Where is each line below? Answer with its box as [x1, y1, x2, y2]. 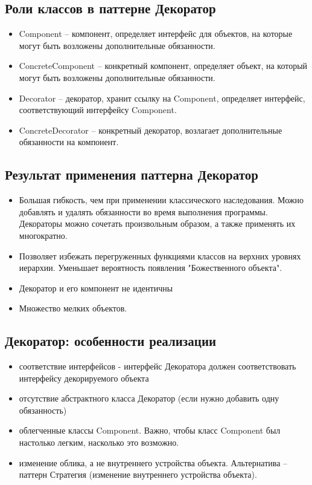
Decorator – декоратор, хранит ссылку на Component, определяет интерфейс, [19, 91, 305, 104]
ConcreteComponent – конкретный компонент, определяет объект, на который [19, 59, 308, 72]
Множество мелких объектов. [19, 302, 127, 314]
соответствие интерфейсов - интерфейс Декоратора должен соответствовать [19, 360, 296, 373]
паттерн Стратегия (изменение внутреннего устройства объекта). [19, 468, 257, 481]
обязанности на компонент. [19, 135, 119, 148]
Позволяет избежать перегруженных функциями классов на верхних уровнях [19, 249, 301, 262]
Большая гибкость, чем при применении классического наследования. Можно [19, 194, 304, 206]
